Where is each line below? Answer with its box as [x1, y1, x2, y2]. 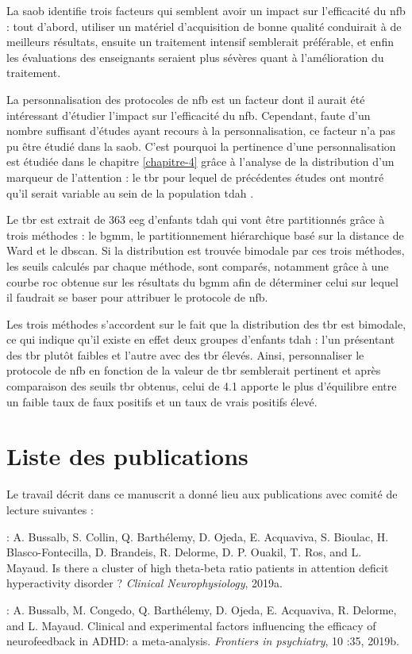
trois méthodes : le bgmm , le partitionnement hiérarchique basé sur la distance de [6, 226, 404, 243]
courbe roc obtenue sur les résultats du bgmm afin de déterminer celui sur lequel [6, 273, 399, 290]
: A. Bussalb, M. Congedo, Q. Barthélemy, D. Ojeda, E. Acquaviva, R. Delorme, [6, 601, 397, 617]
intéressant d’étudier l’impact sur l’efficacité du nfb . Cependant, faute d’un [6, 106, 371, 123]
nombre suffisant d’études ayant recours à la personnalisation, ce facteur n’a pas [6, 122, 395, 139]
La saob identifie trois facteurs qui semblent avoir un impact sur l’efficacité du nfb [6, 2, 406, 18]
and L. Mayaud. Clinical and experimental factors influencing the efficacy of [6, 617, 376, 633]
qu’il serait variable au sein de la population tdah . [6, 184, 254, 201]
